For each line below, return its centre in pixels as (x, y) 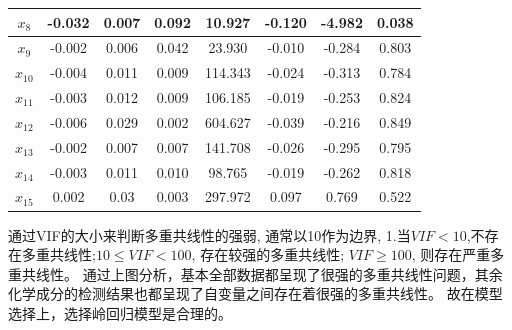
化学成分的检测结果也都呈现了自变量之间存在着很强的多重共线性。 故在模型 (255, 293)
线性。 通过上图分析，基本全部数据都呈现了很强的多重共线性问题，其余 (269, 273)
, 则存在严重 (451, 254)
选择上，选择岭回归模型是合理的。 (120, 312)
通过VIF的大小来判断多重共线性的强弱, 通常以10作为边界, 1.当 (209, 234)
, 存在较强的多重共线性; (268, 254)
